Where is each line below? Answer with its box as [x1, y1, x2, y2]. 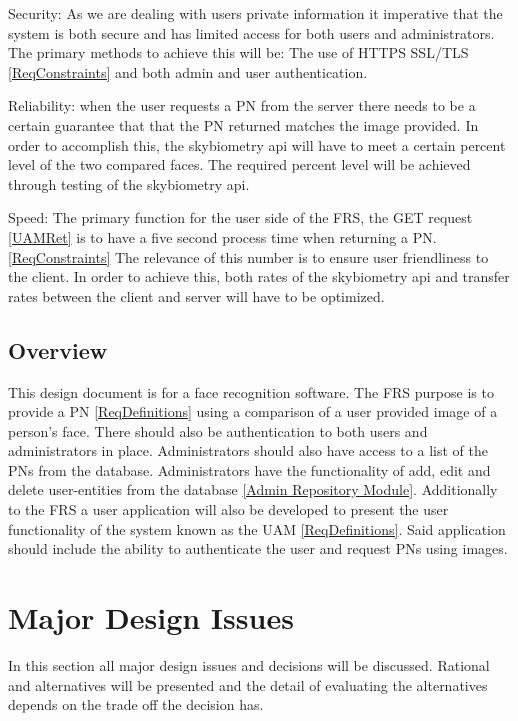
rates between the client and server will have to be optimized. [8, 285, 385, 306]
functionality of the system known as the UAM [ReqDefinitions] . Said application [8, 518, 506, 539]
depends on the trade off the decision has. [8, 694, 264, 715]
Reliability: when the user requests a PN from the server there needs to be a [8, 95, 476, 116]
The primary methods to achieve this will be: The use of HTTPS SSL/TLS [8, 42, 469, 63]
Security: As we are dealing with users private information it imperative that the [8, 3, 503, 23]
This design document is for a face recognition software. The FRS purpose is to [8, 381, 494, 402]
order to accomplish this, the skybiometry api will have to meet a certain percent [8, 134, 506, 155]
